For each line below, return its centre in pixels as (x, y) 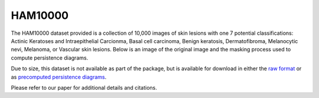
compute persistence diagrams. (50, 58)
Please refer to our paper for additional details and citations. (84, 87)
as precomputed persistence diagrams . (58, 77)
